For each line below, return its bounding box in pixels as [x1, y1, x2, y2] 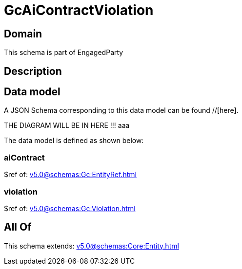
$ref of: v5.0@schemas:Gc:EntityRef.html [4, 170, 137, 179]
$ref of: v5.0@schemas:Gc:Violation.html [4, 204, 136, 213]
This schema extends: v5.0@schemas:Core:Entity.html [4, 241, 179, 250]
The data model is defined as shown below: [4, 136, 144, 145]
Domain [4, 27, 42, 40]
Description [4, 65, 62, 77]
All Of [4, 221, 32, 233]
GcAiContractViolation [4, 2, 154, 18]
